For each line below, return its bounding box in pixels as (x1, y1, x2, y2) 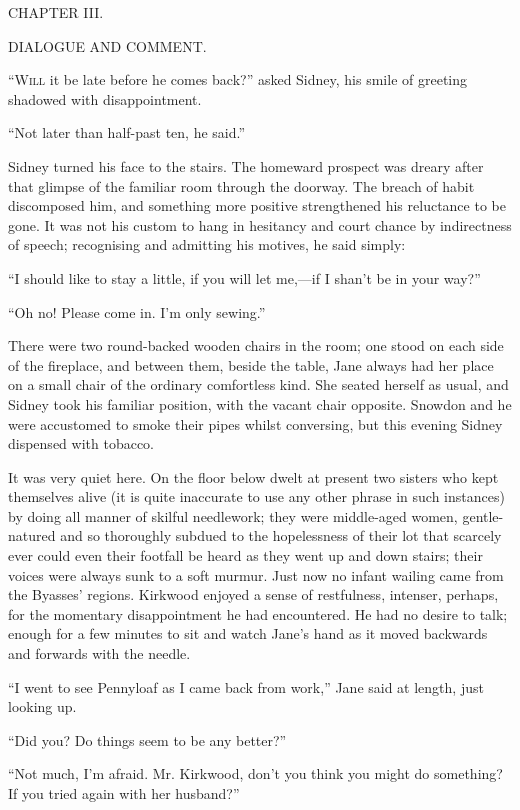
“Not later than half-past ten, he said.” (8, 122, 246, 143)
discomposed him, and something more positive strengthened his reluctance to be (8, 195, 506, 216)
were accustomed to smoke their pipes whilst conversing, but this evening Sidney (8, 413, 503, 434)
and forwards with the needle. (8, 643, 191, 664)
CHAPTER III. (8, 2, 104, 22)
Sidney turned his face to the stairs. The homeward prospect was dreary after (8, 155, 484, 176)
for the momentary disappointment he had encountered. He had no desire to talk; (8, 603, 508, 624)
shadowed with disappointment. (8, 88, 202, 109)
